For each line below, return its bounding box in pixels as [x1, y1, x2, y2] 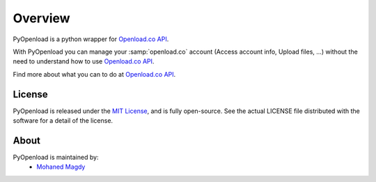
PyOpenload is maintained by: [13, 153, 99, 161]
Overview [13, 10, 70, 26]
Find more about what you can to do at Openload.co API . [13, 70, 176, 78]
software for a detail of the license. [13, 116, 113, 125]
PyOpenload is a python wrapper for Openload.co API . [13, 35, 169, 43]
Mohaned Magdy [36, 162, 86, 171]
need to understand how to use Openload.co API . [13, 57, 155, 66]
